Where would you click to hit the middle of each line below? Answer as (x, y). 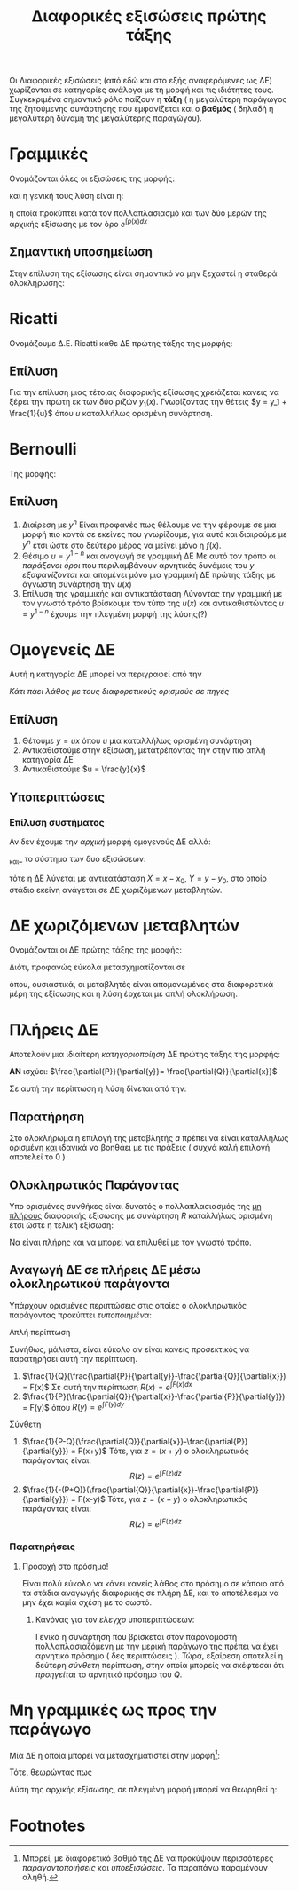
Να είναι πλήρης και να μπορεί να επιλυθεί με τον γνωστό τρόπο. (131, 1242)
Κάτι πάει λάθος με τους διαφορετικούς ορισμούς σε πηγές (119, 692)
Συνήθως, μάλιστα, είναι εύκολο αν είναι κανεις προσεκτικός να (129, 1349)
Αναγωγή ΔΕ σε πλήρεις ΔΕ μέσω (105, 1270)
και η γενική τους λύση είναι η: (67, 196)
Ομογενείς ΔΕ (63, 649)
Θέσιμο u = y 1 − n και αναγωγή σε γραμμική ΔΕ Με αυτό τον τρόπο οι (149, 555)
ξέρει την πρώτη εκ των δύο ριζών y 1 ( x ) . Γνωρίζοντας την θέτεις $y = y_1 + (148, 403)
